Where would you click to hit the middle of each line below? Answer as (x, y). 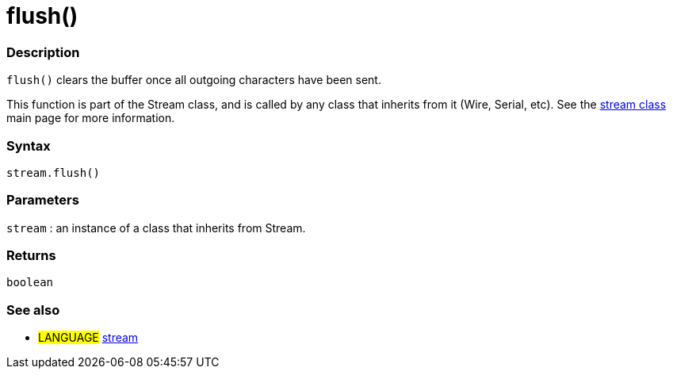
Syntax (29, 145)
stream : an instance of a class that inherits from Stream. (156, 228)
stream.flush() (54, 172)
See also (33, 310)
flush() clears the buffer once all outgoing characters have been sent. (194, 80)
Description (43, 52)
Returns (31, 255)
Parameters (43, 200)
